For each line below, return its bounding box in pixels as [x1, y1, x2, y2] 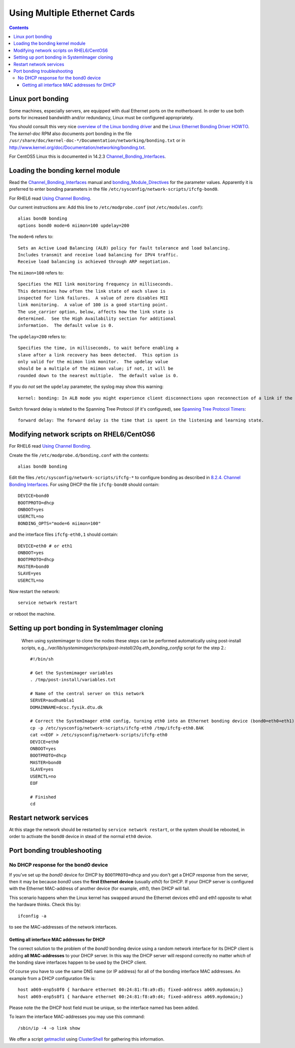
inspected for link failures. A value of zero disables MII [18, 295, 168, 301]
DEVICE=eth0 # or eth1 [18, 543, 73, 549]
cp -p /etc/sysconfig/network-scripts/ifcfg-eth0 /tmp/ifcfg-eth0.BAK [30, 725, 204, 731]
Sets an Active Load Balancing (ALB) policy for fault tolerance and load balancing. [18, 245, 231, 251]
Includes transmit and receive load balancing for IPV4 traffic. [18, 252, 179, 257]
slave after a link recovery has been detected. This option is [18, 352, 179, 357]
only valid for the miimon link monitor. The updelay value [18, 359, 168, 365]
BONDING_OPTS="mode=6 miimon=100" [18, 521, 101, 526]
